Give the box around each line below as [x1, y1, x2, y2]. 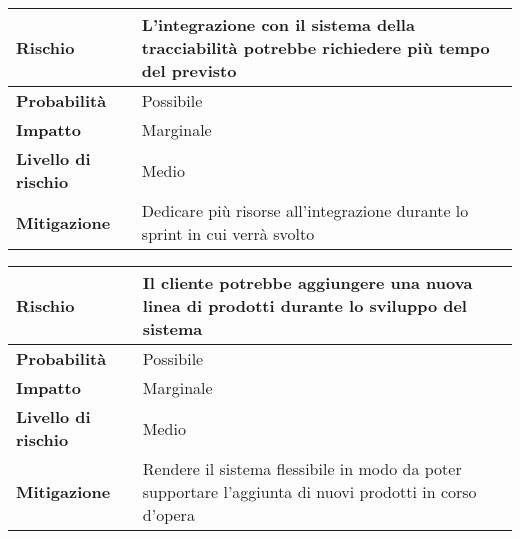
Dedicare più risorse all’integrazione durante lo [141, 199, 469, 222]
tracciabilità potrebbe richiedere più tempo [141, 36, 490, 59]
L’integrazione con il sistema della [141, 13, 415, 36]
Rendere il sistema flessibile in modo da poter [142, 457, 462, 480]
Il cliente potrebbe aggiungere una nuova [142, 271, 473, 294]
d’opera [142, 503, 195, 526]
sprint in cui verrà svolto [141, 222, 315, 245]
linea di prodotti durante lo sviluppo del [142, 294, 467, 317]
